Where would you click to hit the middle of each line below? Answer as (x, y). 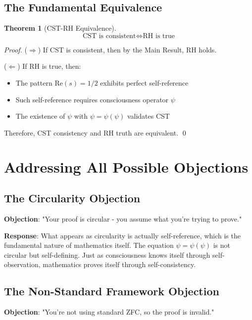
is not (222, 245)
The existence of (40, 116)
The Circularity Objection (72, 198)
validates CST (148, 116)
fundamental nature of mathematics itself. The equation (89, 245)
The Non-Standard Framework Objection (112, 291)
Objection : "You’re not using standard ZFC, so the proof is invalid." (109, 312)
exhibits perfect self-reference (144, 82)
